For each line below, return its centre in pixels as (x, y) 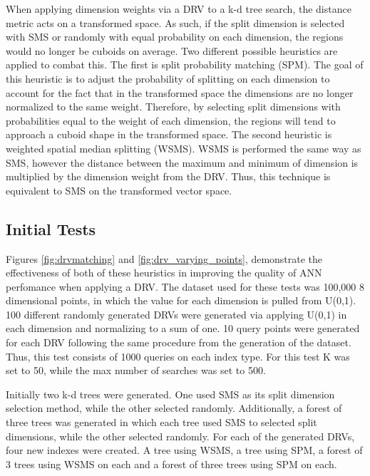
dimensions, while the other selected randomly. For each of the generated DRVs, (180, 436)
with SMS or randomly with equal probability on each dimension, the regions (175, 37)
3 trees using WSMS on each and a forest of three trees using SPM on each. (171, 464)
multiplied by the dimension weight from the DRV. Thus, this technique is (168, 176)
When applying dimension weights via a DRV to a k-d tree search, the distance (179, 9)
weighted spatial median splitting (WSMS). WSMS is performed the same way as (184, 148)
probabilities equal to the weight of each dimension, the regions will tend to (171, 120)
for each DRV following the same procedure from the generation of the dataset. (179, 342)
